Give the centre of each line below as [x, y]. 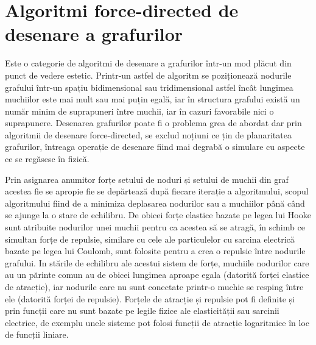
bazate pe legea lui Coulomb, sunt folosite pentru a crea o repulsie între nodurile [155, 251]
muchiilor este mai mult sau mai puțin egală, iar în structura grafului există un [153, 99]
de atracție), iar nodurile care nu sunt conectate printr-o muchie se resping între [154, 286]
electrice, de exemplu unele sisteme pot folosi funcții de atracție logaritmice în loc [157, 322]
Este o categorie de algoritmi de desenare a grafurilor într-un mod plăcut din [148, 63]
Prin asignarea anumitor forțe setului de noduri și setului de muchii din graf [147, 179]
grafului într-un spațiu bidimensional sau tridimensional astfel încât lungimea [149, 87]
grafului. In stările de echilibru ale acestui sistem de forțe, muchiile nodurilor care [157, 262]
